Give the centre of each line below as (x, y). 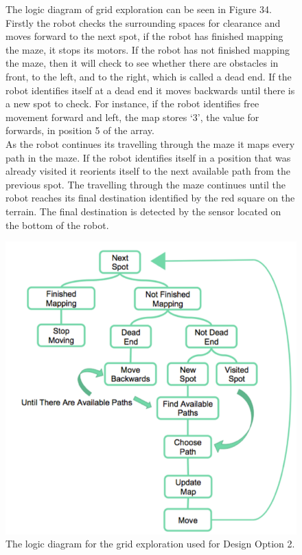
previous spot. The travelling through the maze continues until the (146, 184)
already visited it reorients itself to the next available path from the (148, 171)
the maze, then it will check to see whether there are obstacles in (142, 63)
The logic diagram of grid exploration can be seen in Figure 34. (139, 9)
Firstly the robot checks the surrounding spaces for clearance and (143, 22)
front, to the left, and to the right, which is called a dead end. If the (149, 76)
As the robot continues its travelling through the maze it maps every (150, 143)
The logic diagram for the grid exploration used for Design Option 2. (150, 544)
